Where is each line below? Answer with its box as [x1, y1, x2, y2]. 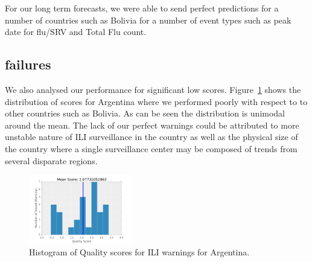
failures [5, 55, 51, 74]
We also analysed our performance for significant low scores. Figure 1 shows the [5, 83, 301, 95]
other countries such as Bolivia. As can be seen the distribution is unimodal [5, 107, 285, 120]
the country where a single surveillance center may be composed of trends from [5, 142, 298, 155]
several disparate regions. [5, 154, 98, 167]
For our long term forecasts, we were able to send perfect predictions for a [5, 2, 279, 14]
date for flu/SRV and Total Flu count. [5, 25, 147, 38]
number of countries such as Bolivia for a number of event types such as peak [5, 13, 291, 26]
